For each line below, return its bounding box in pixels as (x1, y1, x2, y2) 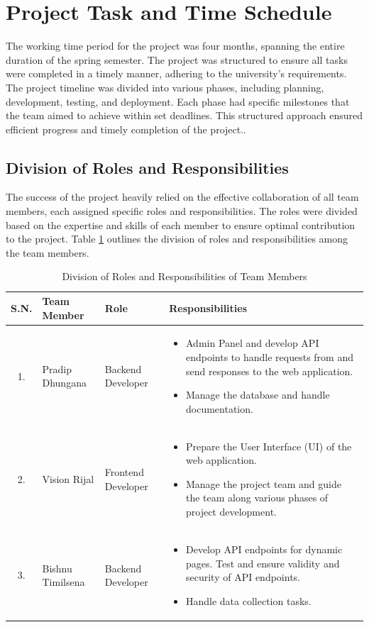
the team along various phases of (185, 490, 329, 505)
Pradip (42, 361, 72, 376)
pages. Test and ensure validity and (185, 555, 340, 570)
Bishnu (42, 560, 72, 575)
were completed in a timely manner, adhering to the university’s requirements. (6, 66, 347, 81)
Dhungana (42, 375, 87, 390)
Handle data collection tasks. (185, 593, 312, 608)
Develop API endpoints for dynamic (185, 541, 343, 556)
